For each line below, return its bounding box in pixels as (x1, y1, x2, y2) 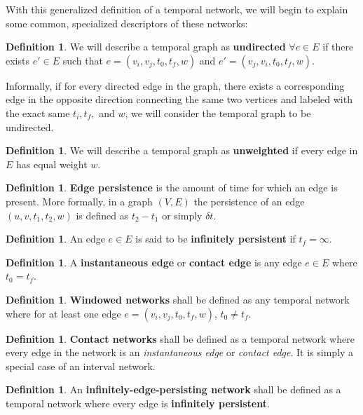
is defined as (76, 207, 129, 222)
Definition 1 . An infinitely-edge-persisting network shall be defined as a (6, 382, 341, 397)
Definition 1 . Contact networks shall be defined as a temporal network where (6, 331, 355, 346)
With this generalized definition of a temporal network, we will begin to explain (6, 2, 348, 16)
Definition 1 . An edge (6, 231, 105, 246)
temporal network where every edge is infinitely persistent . (6, 395, 270, 410)
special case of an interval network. (6, 358, 156, 373)
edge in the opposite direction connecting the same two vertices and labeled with (6, 92, 352, 107)
